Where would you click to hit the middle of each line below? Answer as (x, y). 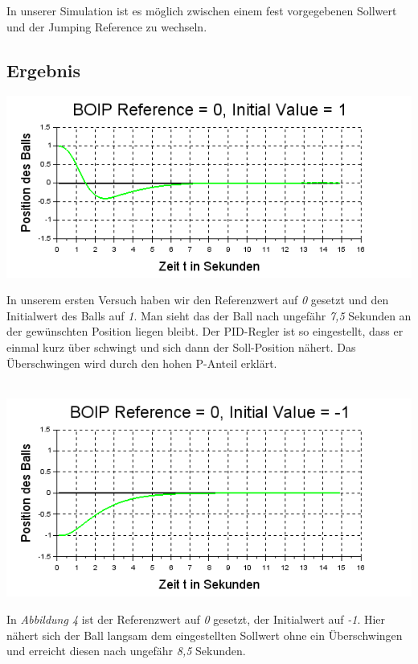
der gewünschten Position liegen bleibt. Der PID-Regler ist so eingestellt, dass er (205, 331)
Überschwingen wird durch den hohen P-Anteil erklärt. (142, 363)
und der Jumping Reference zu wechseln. (107, 26)
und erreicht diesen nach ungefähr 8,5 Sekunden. (126, 651)
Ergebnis (44, 70)
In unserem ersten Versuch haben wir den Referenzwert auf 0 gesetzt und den (198, 300)
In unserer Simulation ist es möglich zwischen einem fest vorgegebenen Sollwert (202, 10)
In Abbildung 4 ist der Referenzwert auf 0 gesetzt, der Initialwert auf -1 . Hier (196, 619)
